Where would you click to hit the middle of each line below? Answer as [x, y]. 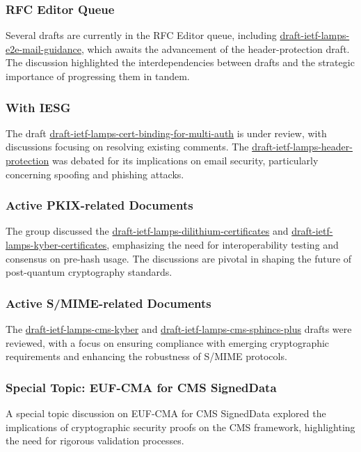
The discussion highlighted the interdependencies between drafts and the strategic [180, 62]
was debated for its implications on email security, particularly [185, 160]
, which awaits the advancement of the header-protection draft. [215, 48]
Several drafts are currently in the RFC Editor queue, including [141, 35]
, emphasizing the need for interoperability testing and [223, 244]
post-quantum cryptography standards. [89, 272]
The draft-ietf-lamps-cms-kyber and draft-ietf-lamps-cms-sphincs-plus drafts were [179, 329]
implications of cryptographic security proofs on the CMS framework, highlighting [180, 427]
